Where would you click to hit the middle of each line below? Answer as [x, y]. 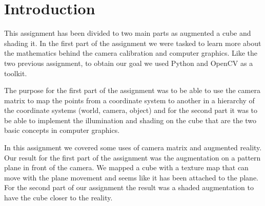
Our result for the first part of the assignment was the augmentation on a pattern [132, 157]
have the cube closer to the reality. [58, 198]
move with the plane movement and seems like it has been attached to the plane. [131, 177]
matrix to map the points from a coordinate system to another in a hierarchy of [129, 100]
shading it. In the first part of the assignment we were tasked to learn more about [133, 43]
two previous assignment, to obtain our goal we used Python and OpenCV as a [129, 63]
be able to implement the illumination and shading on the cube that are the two [130, 120]
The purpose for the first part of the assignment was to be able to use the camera [132, 90]
